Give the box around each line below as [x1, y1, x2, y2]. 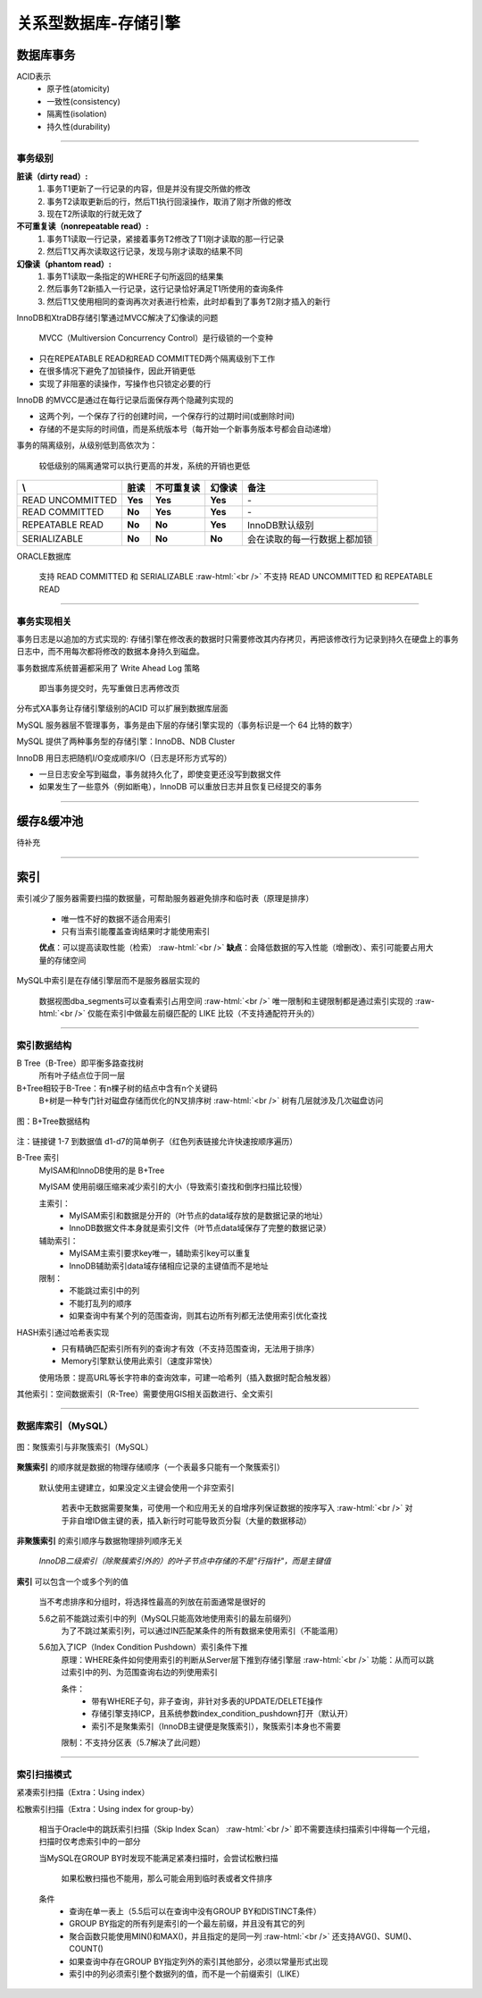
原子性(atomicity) [46, 83, 111, 94]
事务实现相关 [16, 615, 72, 628]
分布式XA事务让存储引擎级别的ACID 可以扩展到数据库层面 [16, 703, 229, 714]
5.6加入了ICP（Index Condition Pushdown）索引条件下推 [38, 1641, 249, 1653]
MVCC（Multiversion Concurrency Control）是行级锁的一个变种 [38, 333, 274, 343]
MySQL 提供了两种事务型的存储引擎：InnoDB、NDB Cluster [16, 736, 236, 746]
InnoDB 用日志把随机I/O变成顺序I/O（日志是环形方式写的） [16, 752, 232, 763]
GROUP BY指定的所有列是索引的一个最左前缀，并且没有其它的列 [69, 1918, 305, 1929]
